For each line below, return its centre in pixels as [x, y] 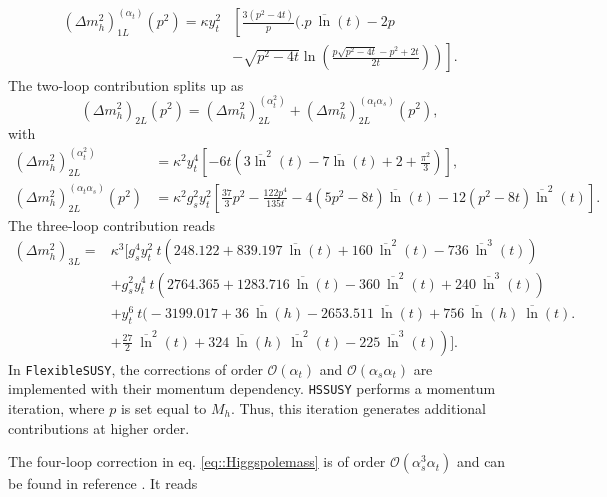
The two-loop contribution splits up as [126, 84]
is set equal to [163, 407]
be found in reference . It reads [103, 483]
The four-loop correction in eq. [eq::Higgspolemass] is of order [197, 461]
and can [481, 461]
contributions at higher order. [99, 427]
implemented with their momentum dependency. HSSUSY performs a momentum [252, 388]
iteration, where [56, 407]
